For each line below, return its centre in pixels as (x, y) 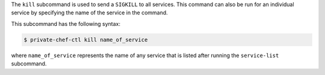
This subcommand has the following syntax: (66, 23)
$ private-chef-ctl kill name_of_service (86, 40)
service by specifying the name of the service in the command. (89, 13)
